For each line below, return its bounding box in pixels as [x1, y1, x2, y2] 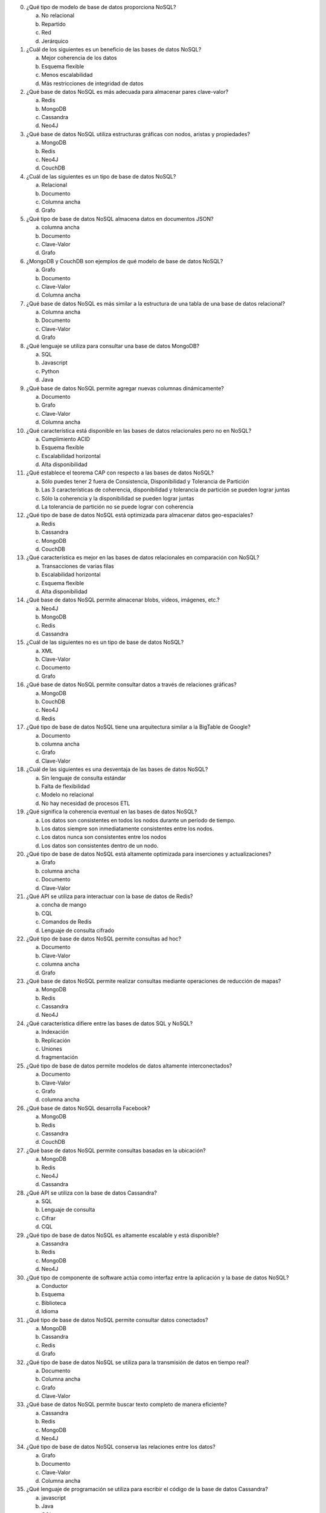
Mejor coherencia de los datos [41, 54, 117, 62]
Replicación [41, 1037, 71, 1044]
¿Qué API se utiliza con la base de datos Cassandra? [26, 1189, 157, 1196]
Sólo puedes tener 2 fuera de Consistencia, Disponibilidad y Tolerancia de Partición [41, 478, 249, 485]
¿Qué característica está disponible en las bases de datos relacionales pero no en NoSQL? [26, 427, 252, 434]
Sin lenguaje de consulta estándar [41, 774, 126, 781]
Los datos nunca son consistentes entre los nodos [41, 833, 167, 841]
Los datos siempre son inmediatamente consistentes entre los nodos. [41, 825, 214, 832]
